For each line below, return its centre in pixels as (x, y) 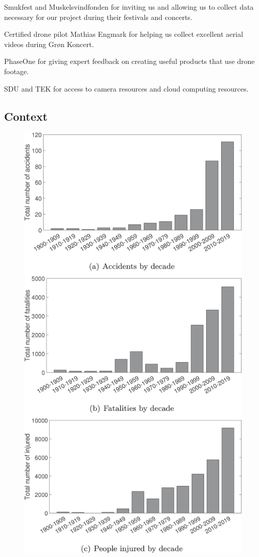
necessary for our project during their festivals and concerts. (98, 17)
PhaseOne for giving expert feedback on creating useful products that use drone (129, 61)
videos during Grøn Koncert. (49, 44)
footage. (17, 71)
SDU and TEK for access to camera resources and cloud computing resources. (126, 88)
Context (26, 116)
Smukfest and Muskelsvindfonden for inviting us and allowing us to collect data (129, 7)
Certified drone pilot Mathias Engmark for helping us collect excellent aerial (124, 34)
